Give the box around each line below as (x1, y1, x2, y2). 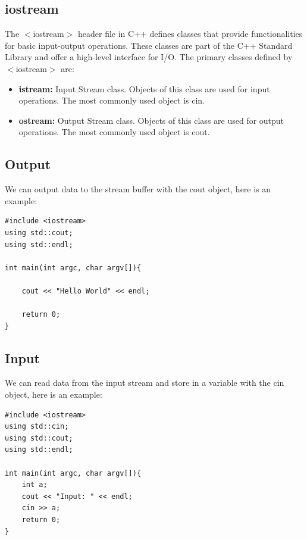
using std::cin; (5, 422, 69, 431)
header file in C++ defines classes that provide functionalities (77, 27, 303, 40)
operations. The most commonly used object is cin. (18, 94, 205, 107)
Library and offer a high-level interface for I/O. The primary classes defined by (5, 51, 293, 63)
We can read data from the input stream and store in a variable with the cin (5, 376, 284, 389)
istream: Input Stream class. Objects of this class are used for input (18, 82, 270, 95)
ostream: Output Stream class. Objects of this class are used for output (18, 114, 284, 126)
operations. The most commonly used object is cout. (18, 126, 210, 138)
